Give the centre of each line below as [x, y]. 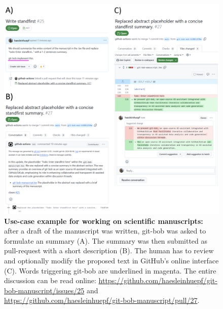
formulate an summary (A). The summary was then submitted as [106, 240]
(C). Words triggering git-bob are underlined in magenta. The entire [110, 270]
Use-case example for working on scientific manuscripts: [104, 221]
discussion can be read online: [50, 280]
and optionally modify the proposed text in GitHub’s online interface [111, 261]
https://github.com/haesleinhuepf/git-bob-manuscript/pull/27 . [102, 300]
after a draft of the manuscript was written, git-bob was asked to [105, 231]
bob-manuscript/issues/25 [44, 290]
